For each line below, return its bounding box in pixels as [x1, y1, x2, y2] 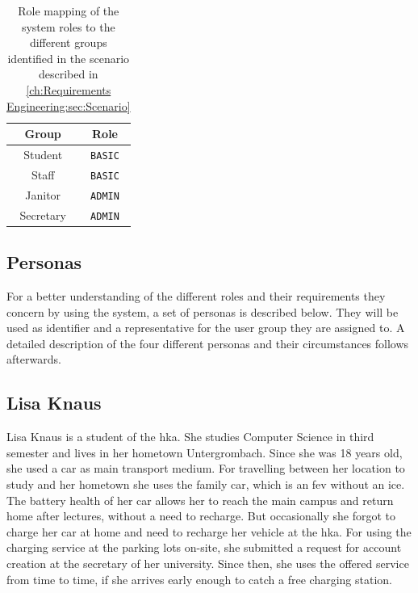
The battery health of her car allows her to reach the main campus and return [6, 491, 394, 508]
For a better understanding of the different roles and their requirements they [6, 288, 386, 305]
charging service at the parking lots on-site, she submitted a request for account [6, 539, 402, 556]
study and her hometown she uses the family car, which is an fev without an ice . [6, 476, 405, 493]
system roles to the [21, 18, 115, 35]
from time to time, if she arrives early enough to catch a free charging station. [6, 570, 392, 587]
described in [38, 65, 98, 82]
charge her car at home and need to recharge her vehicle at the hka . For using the [6, 523, 412, 540]
